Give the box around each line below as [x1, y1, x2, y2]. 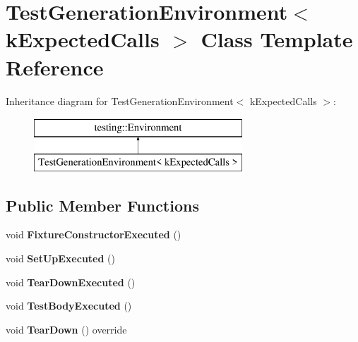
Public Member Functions [6, 194, 199, 216]
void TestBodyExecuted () [6, 298, 132, 313]
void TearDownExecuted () [6, 274, 136, 289]
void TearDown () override [6, 322, 127, 336]
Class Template [201, 25, 353, 54]
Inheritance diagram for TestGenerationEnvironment [6, 93, 234, 108]
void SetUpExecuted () [6, 251, 115, 266]
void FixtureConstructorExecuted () [6, 227, 181, 242]
